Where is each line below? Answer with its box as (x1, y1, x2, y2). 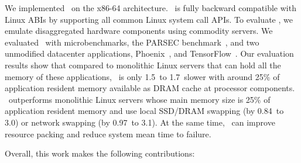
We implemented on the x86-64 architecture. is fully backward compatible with (5, 2, 296, 13)
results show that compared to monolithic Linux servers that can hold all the (5, 58, 281, 71)
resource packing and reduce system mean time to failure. (5, 127, 211, 140)
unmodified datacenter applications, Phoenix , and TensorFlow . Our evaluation (5, 47, 294, 60)
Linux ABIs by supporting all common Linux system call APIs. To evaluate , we (5, 13, 293, 25)
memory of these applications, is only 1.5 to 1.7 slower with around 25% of (5, 70, 280, 82)
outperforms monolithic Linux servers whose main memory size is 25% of (8, 93, 271, 105)
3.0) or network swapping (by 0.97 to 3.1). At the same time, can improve (5, 116, 275, 128)
